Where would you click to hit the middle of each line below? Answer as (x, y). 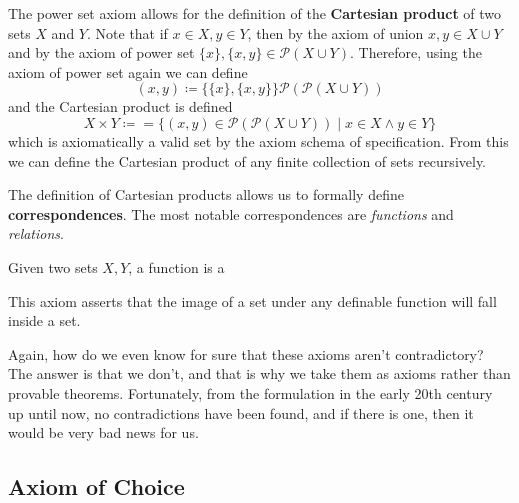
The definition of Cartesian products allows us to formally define (206, 194)
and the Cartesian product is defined (120, 106)
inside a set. (44, 320)
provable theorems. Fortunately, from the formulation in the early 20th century (250, 392)
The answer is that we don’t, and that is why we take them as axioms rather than (259, 373)
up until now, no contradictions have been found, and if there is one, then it (241, 412)
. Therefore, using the (415, 52)
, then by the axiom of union (335, 32)
